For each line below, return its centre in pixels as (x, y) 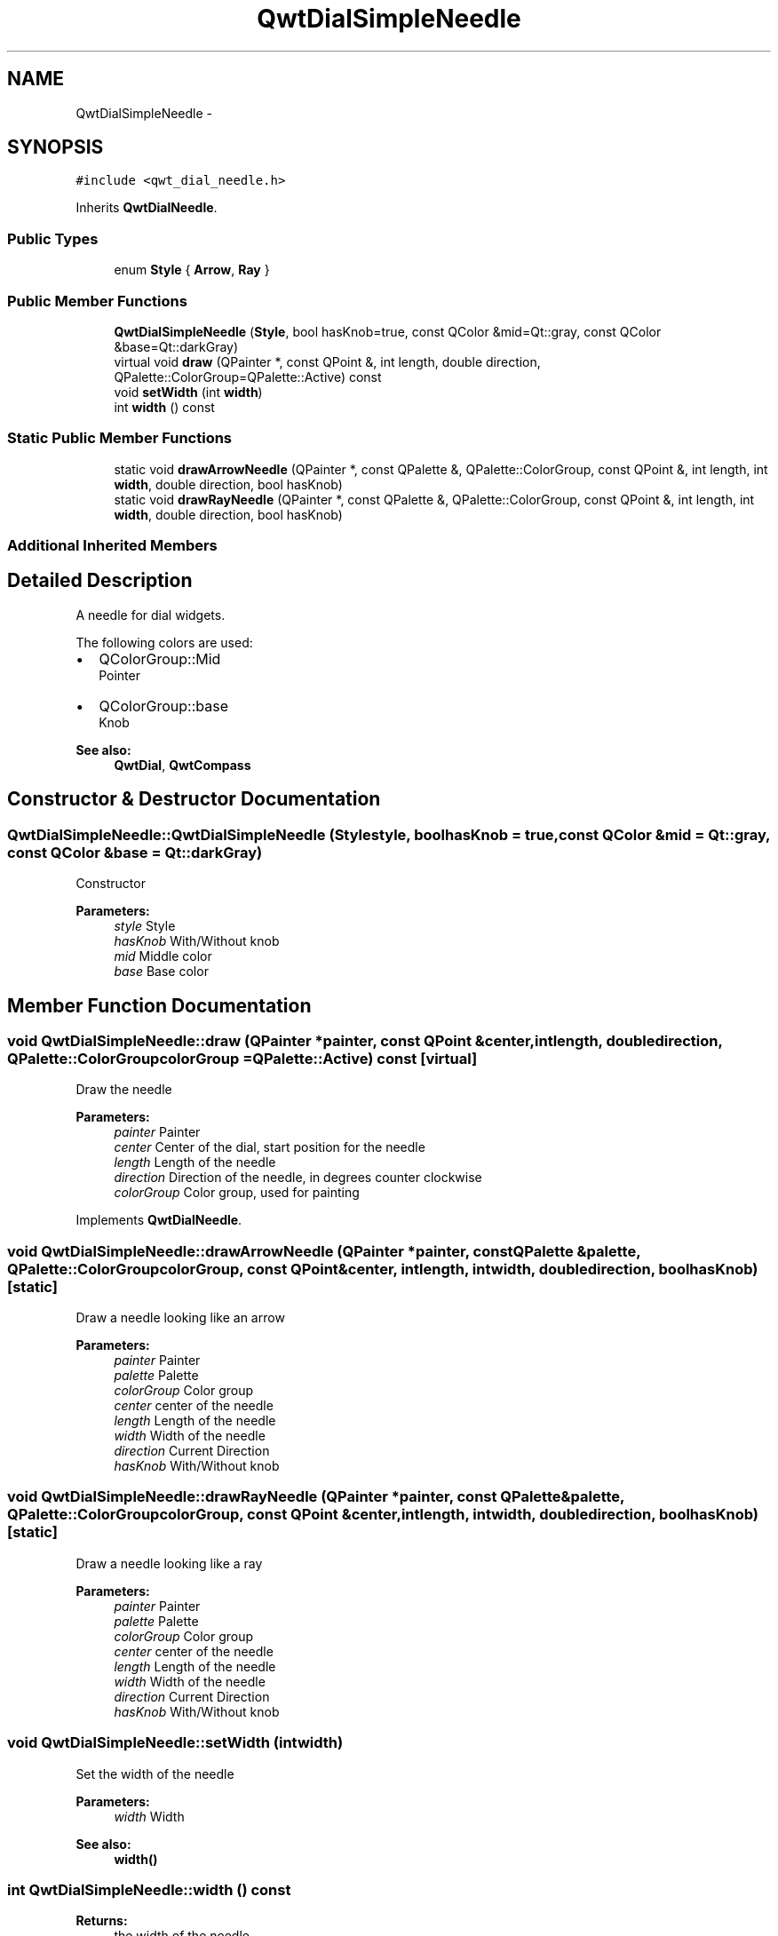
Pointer (119, 675)
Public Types (53, 238)
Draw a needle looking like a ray (169, 1563)
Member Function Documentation (159, 1005)
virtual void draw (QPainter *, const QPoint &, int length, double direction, (327, 361)
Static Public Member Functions (120, 438)
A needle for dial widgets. (151, 615)
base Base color (161, 972)
